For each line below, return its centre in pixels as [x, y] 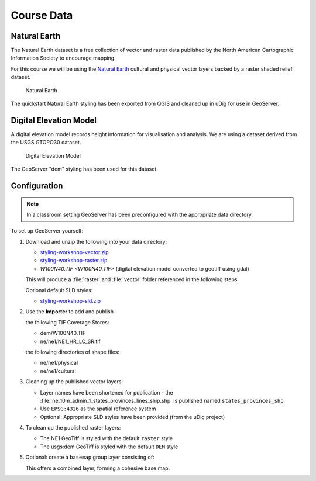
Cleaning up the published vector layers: [74, 382]
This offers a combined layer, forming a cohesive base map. [98, 468]
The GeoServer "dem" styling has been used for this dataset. [84, 169]
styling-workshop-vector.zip [74, 252]
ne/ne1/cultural [58, 371]
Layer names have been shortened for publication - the [107, 392]
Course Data [42, 15]
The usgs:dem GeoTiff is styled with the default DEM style [109, 447]
